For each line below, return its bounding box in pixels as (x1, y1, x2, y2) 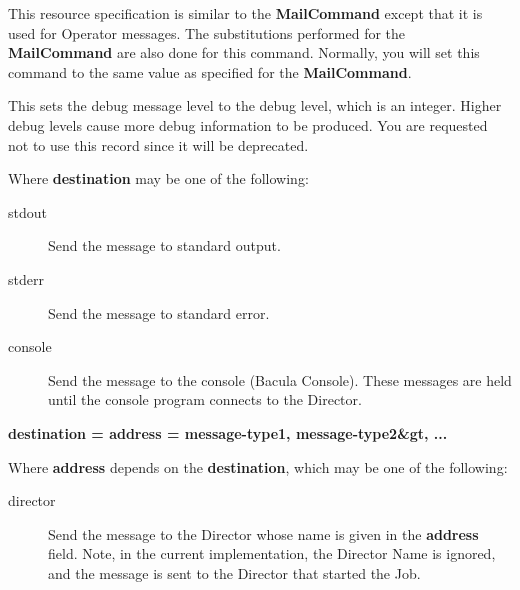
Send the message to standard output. (48, 235, 281, 256)
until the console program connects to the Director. (48, 389, 362, 410)
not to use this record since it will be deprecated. (8, 134, 309, 155)
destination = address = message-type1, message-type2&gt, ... (8, 422, 448, 443)
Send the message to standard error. (48, 302, 270, 323)
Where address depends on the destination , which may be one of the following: (8, 456, 508, 477)
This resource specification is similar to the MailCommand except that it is (8, 3, 483, 23)
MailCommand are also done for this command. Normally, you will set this (8, 42, 480, 63)
